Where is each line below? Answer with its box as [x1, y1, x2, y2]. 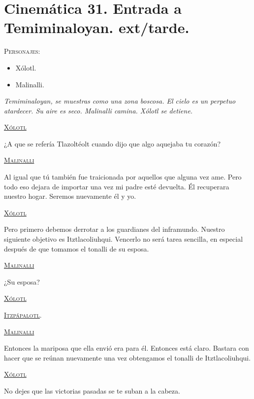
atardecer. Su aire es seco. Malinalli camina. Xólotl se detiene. [4, 105, 193, 115]
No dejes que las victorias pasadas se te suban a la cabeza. [4, 385, 180, 396]
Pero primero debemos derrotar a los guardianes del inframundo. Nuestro [4, 224, 225, 234]
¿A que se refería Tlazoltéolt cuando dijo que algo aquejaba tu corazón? [4, 138, 221, 148]
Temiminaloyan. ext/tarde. [4, 17, 190, 37]
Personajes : [4, 46, 40, 56]
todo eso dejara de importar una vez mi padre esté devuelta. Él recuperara [4, 181, 229, 191]
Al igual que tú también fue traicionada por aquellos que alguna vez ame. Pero [4, 172, 242, 182]
